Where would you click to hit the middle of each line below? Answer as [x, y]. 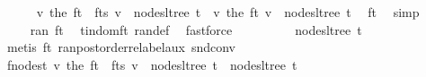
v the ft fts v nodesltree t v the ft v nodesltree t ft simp [228, 12]
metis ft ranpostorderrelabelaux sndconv [121, 47]
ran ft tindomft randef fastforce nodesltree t [196, 29]
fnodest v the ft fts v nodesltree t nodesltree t [152, 64]
